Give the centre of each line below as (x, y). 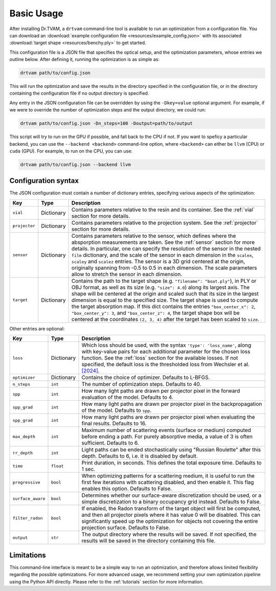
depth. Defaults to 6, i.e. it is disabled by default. (140, 456)
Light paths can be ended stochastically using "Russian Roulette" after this (171, 450)
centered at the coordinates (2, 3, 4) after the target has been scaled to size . (166, 319)
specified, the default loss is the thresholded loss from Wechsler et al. (166, 365)
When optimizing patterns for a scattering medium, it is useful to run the (168, 476)
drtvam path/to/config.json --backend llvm (76, 164)
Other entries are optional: (37, 328)
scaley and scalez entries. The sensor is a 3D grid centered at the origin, (158, 261)
